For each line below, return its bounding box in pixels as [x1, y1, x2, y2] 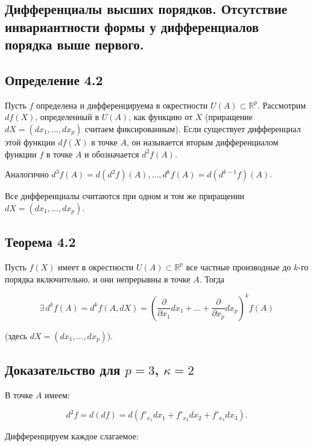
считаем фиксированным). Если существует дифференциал [84, 122, 301, 135]
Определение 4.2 [5, 70, 103, 89]
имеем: [45, 388, 70, 401]
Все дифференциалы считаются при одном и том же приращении [5, 190, 244, 202]
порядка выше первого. [5, 35, 144, 54]
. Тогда [199, 272, 225, 285]
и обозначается [84, 147, 139, 160]
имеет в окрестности [58, 260, 134, 273]
